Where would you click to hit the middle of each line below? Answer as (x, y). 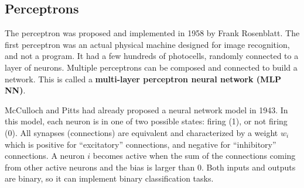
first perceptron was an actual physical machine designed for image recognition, (147, 44)
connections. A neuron (45, 156)
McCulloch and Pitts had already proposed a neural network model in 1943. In (146, 109)
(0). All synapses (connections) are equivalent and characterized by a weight (141, 132)
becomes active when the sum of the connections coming (194, 156)
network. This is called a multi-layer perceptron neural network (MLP (143, 79)
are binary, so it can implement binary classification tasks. (109, 178)
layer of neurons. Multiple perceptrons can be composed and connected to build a (151, 67)
